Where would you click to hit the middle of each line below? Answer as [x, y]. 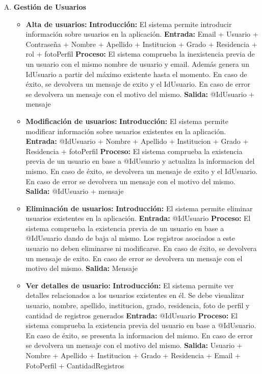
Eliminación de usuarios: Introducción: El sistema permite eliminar [139, 208]
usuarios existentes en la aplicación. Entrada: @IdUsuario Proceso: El [138, 218]
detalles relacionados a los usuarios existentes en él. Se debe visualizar [135, 295]
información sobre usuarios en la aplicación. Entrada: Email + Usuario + [142, 34]
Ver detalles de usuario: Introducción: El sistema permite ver [130, 285]
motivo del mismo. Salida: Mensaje [82, 268]
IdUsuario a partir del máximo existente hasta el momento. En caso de [136, 74]
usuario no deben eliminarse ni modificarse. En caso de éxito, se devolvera [141, 248]
